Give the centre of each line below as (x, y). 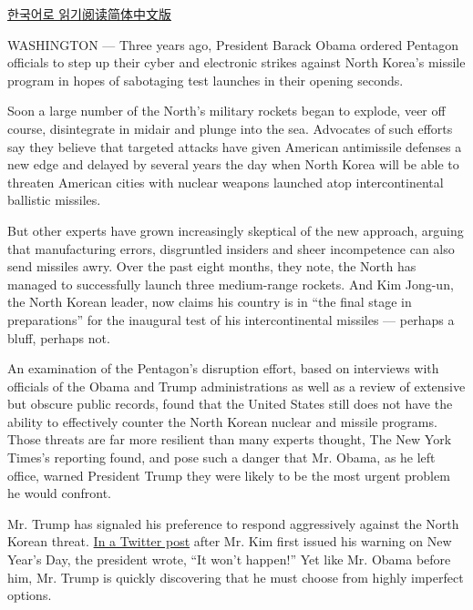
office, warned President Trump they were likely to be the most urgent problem (229, 475)
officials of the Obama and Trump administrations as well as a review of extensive (236, 386)
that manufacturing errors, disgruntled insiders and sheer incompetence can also (231, 248)
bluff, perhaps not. (59, 337)
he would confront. (60, 493)
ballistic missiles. (54, 200)
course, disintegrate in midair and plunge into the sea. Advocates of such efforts (230, 128)
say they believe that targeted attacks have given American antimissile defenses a (235, 146)
